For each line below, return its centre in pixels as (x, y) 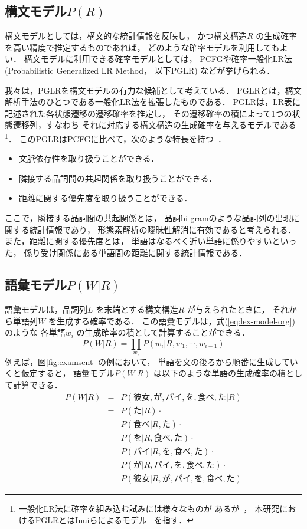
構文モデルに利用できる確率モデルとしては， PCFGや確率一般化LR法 (158, 59)
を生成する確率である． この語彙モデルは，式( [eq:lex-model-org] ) (172, 321)
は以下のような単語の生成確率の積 (220, 373)
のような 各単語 (35, 332)
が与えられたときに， (228, 309)
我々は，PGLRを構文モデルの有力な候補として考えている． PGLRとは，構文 (153, 90)
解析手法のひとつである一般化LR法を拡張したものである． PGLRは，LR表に (153, 102)
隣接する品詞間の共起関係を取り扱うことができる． (118, 178)
